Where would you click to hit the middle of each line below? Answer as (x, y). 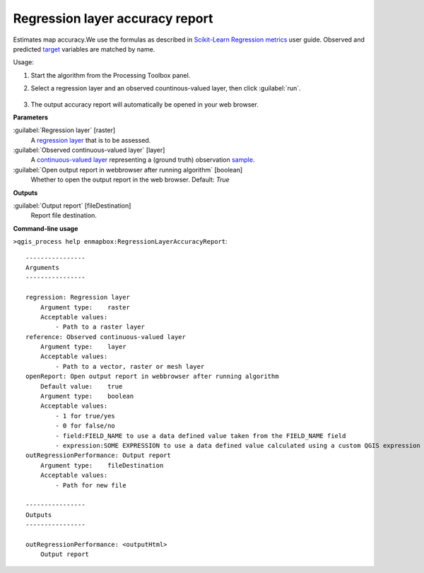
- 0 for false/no (86, 426)
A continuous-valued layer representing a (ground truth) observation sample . (143, 160)
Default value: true (81, 386)
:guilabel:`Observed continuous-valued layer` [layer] (89, 150)
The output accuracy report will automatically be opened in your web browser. (145, 104)
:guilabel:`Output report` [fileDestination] (72, 206)
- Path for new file (91, 485)
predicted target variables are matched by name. (84, 49)
